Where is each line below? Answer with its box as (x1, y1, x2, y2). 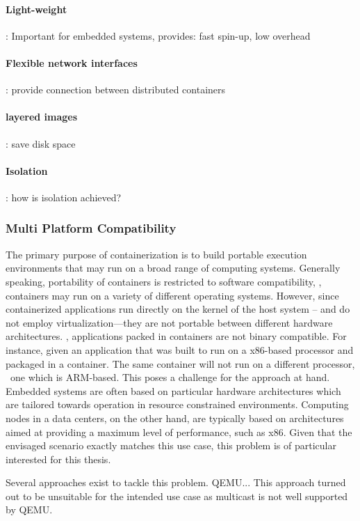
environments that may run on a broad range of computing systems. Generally (6, 260, 341, 275)
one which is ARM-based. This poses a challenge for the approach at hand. (10, 370, 330, 384)
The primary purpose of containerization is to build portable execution (6, 247, 307, 261)
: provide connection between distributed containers (6, 82, 226, 97)
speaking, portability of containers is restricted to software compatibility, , (6, 274, 322, 288)
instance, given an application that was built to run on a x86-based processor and (6, 342, 354, 357)
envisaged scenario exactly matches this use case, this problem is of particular (6, 438, 336, 453)
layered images (6, 109, 78, 124)
